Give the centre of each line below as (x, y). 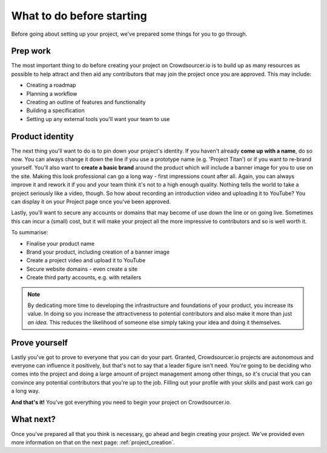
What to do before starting (79, 16)
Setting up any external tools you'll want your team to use (98, 119)
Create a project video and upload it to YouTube (86, 260)
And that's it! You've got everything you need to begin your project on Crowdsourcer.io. (121, 402)
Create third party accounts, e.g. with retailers (84, 277)
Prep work (31, 51)
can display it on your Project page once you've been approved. (91, 202)
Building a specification (55, 111)
